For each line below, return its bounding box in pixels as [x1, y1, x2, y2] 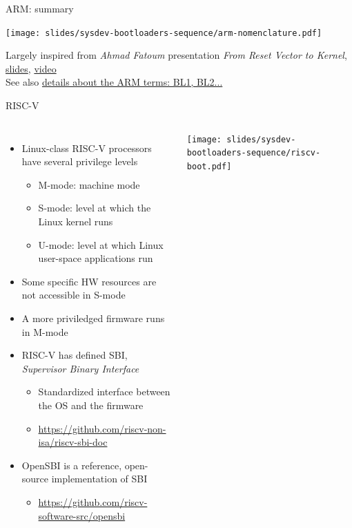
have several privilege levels [21, 154, 138, 169]
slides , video [6, 61, 57, 75]
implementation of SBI [51, 471, 148, 486]
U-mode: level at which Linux [38, 237, 164, 252]
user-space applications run [38, 251, 153, 265]
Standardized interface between [38, 384, 170, 399]
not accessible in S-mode [21, 287, 126, 302]
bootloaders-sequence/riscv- [186, 148, 321, 158]
